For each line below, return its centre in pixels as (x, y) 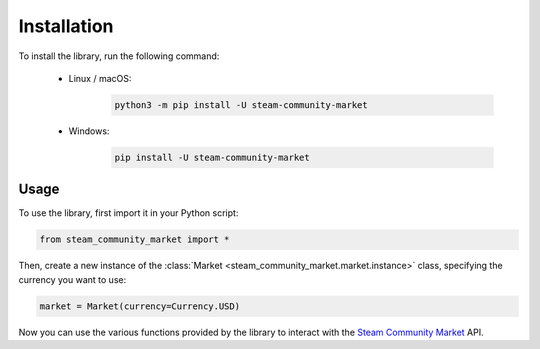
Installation (66, 26)
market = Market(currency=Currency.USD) (139, 306)
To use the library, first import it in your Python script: (128, 213)
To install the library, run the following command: (119, 56)
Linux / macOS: (100, 78)
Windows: (89, 131)
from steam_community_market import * (134, 239)
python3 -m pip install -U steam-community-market (241, 104)
